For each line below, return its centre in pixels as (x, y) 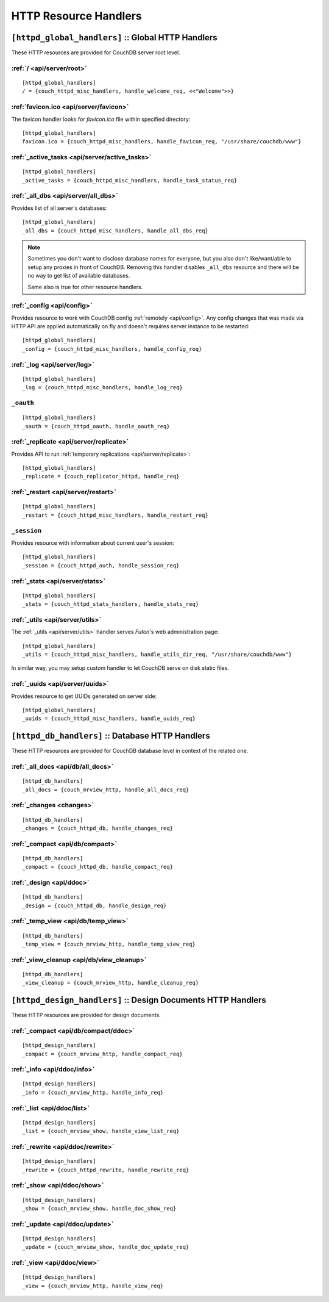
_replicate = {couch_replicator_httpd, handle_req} (101, 477)
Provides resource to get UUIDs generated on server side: (84, 696)
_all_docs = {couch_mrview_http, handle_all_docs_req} (106, 789)
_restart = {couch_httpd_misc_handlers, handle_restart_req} (115, 515)
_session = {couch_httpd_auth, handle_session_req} (101, 565)
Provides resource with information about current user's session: (93, 542)
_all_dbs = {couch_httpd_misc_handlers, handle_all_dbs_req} (115, 231)
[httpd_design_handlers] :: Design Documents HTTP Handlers (139, 1000)
